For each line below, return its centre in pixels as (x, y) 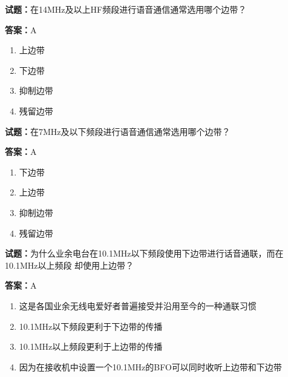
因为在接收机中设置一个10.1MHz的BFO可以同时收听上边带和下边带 (150, 366)
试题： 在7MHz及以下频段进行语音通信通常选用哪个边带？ (118, 131)
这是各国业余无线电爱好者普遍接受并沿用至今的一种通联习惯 (138, 305)
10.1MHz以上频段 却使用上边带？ (70, 265)
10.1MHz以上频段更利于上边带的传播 (91, 346)
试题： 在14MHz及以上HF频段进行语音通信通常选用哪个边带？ (126, 9)
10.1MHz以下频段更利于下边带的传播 (91, 326)
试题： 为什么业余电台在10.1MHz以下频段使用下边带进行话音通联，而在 (144, 253)
